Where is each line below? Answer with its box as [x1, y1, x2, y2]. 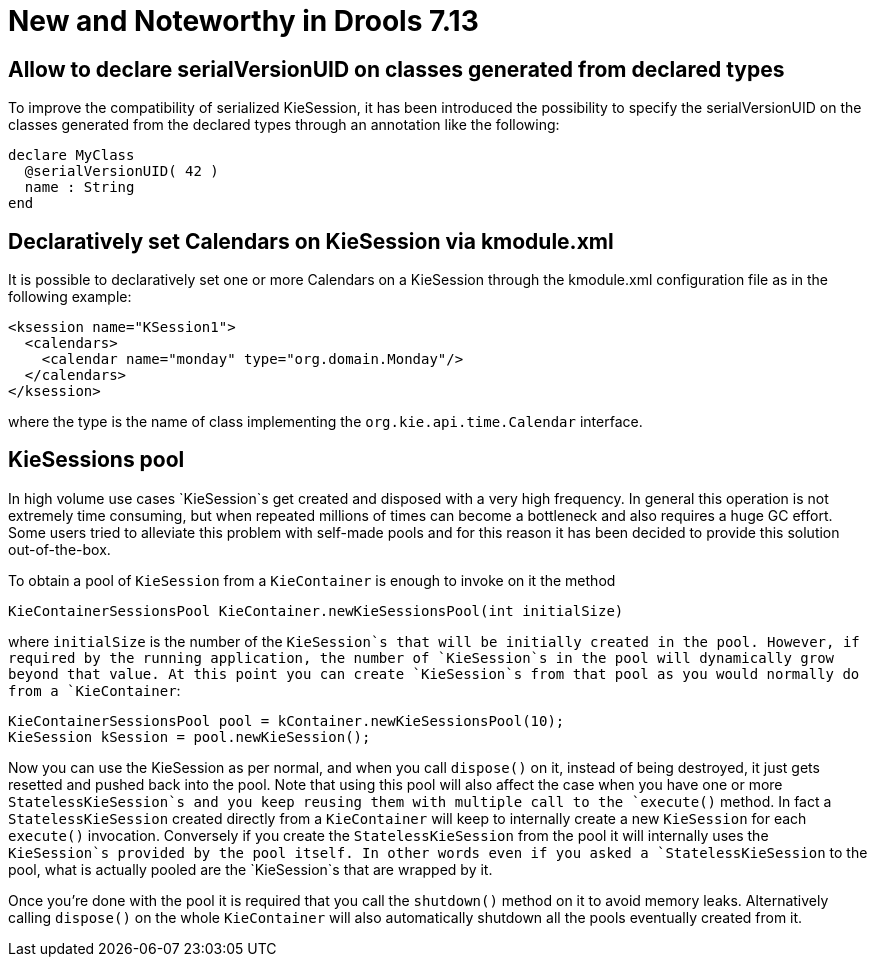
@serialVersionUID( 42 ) [24, 163, 219, 180]
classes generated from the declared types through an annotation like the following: [8, 116, 560, 134]
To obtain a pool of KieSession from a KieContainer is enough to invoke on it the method [8, 571, 616, 589]
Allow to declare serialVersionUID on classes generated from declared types [8, 56, 785, 82]
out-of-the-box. [8, 540, 111, 558]
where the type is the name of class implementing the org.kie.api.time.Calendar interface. [8, 413, 643, 431]
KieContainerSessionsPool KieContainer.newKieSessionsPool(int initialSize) [8, 602, 624, 619]
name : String [24, 179, 135, 196]
